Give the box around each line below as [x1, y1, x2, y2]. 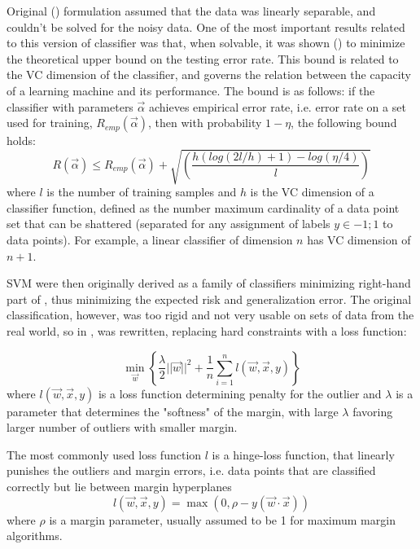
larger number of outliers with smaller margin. [7, 419, 238, 436]
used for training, [7, 114, 93, 131]
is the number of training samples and [46, 183, 237, 200]
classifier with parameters [7, 98, 133, 115]
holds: [7, 132, 36, 149]
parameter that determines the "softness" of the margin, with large [7, 402, 339, 419]
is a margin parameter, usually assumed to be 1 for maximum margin [49, 511, 396, 528]
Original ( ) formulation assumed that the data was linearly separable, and [7, 2, 376, 19]
